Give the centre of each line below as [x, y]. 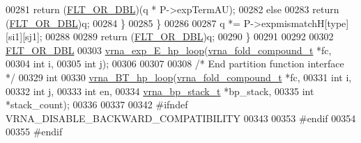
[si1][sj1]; [24, 36]
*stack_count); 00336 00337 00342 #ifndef [97, 104]
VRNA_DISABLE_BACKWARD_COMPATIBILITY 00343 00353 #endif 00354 [181, 118]
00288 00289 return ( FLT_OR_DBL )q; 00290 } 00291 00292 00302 [190, 36]
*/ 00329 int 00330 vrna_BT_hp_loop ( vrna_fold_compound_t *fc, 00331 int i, [179, 77]
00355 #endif [34, 132]
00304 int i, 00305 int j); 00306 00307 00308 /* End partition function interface [175, 64]
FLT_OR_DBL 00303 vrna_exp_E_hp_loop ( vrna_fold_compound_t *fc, [169, 50]
